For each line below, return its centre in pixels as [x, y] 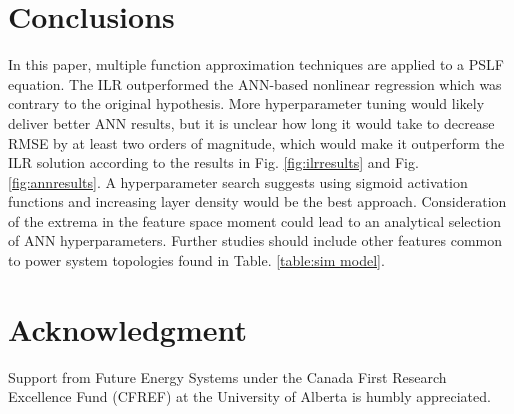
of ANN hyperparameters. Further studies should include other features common [255, 240]
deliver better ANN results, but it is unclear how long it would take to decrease [251, 122]
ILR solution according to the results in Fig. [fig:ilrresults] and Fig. [213, 162]
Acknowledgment [127, 328]
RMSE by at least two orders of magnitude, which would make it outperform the [256, 142]
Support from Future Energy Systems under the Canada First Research [227, 376]
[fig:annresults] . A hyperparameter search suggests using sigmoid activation [238, 181]
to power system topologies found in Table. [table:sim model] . [196, 260]
